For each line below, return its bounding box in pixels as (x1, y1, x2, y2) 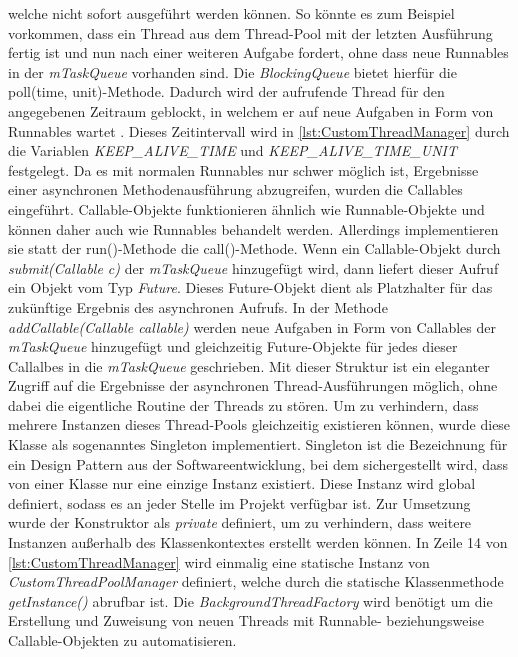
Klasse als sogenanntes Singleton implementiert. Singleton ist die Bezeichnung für (8, 434, 508, 455)
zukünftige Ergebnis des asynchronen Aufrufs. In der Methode (8, 296, 388, 317)
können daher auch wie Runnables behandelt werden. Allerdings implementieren (8, 218, 499, 239)
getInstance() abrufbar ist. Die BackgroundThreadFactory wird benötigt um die (8, 590, 493, 611)
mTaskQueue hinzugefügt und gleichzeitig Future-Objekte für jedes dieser (8, 336, 458, 357)
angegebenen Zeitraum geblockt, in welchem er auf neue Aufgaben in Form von (8, 100, 494, 121)
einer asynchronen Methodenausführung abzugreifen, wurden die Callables (8, 179, 463, 200)
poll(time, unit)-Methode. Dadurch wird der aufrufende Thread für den (8, 81, 445, 102)
